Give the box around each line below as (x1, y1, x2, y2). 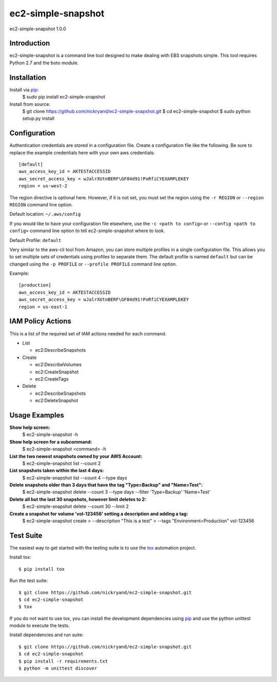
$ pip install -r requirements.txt (18, 658, 108, 664)
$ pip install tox (18, 566, 65, 572)
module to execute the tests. (9, 622, 70, 629)
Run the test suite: (9, 578, 48, 584)
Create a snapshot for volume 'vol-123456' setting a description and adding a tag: (9, 510, 188, 517)
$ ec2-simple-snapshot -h (22, 431, 78, 438)
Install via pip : (9, 86, 39, 92)
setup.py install (22, 116, 55, 122)
